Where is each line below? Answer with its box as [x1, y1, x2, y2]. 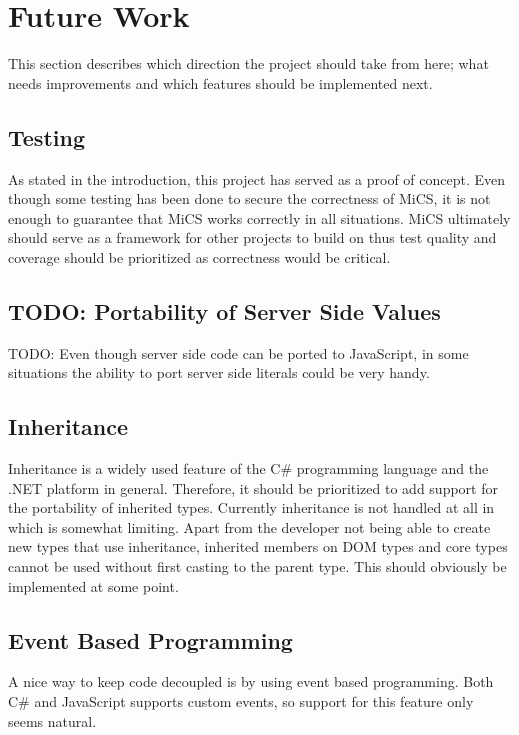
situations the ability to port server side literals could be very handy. [8, 362, 430, 383]
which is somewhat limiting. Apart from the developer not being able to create [8, 516, 491, 537]
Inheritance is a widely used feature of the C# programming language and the [8, 458, 489, 479]
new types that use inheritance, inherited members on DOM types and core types [8, 536, 508, 557]
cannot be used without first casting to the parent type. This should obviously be [8, 556, 507, 577]
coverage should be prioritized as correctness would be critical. [8, 246, 391, 267]
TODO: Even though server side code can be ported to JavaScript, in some [8, 342, 469, 363]
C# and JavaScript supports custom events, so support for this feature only [8, 691, 474, 712]
